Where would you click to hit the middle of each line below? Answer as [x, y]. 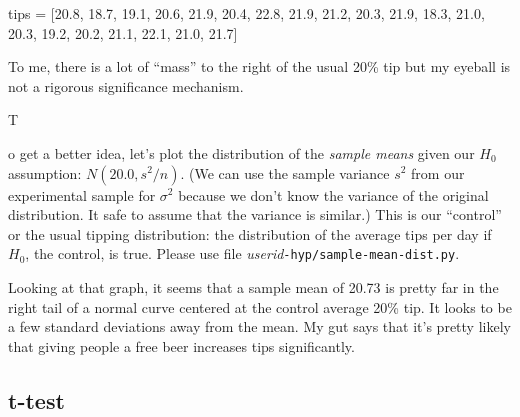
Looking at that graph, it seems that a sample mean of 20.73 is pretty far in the [253, 287]
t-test [36, 399]
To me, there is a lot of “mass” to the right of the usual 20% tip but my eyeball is [259, 66]
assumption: [45, 172]
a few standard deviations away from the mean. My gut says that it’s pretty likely [259, 326]
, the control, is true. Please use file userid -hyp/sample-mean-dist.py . [242, 253]
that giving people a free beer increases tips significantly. [181, 345]
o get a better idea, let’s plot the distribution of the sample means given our [241, 152]
